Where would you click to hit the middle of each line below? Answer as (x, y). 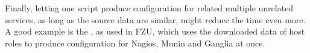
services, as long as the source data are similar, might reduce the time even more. (155, 19)
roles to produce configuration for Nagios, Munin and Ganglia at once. (135, 43)
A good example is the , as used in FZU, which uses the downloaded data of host (155, 31)
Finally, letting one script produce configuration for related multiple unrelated (149, 8)
